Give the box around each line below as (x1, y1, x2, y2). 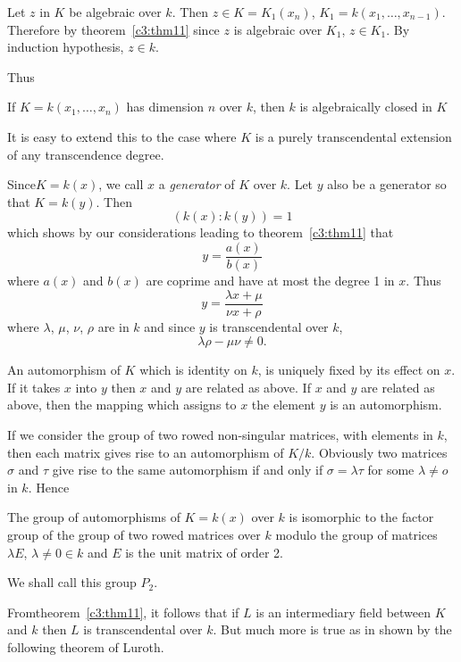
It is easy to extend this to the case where (7, 127, 237, 145)
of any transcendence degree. (7, 145, 164, 163)
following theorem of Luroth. (7, 637, 164, 656)
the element (251, 395, 315, 414)
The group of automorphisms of (7, 508, 180, 526)
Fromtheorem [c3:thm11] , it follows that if (7, 602, 239, 621)
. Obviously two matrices (311, 443, 448, 461)
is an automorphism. (330, 395, 442, 414)
